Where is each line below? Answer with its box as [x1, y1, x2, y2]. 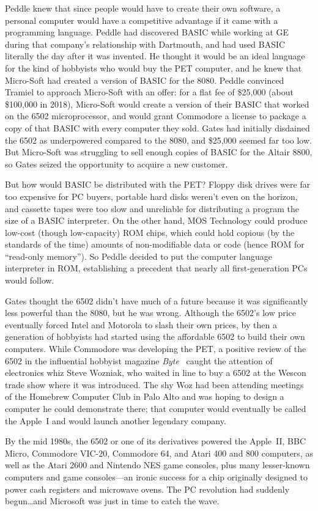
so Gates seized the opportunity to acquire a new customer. [5, 157, 228, 170]
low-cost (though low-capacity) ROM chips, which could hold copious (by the [5, 226, 295, 238]
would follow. [5, 274, 54, 287]
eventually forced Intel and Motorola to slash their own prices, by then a [5, 318, 277, 331]
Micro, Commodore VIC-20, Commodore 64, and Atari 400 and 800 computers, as [5, 446, 313, 459]
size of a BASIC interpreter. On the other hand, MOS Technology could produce [5, 214, 308, 227]
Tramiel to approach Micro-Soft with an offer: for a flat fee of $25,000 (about [5, 86, 294, 98]
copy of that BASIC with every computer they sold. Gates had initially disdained [5, 121, 310, 134]
